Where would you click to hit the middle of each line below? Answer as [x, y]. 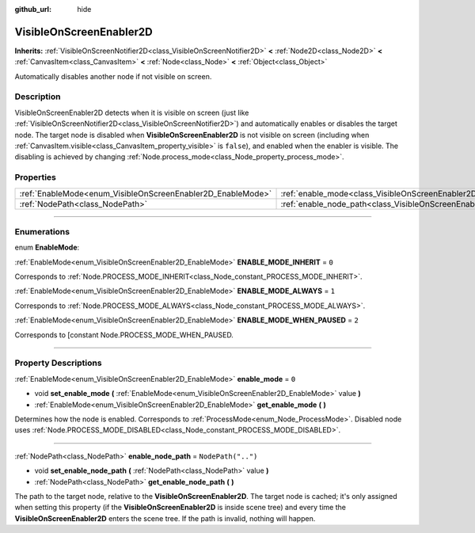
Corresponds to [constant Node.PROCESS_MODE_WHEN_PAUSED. [124, 335]
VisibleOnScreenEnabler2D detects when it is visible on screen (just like [132, 112]
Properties [36, 177]
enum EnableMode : [47, 247]
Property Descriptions [58, 363]
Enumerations [42, 231]
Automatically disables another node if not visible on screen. [113, 76]
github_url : [33, 9]
